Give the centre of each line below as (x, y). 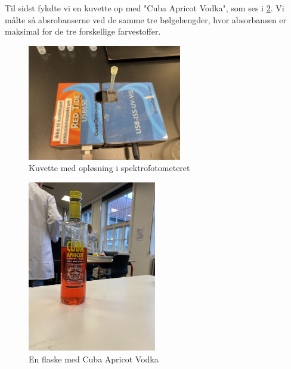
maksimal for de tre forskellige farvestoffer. (83, 31)
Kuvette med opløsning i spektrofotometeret (109, 168)
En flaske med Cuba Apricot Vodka (94, 359)
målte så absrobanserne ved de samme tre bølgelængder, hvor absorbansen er (146, 19)
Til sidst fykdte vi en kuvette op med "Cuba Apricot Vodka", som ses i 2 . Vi (145, 8)
